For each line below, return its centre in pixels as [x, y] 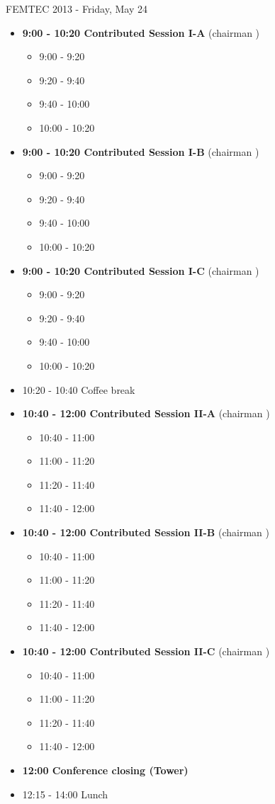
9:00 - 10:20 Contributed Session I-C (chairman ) [141, 270]
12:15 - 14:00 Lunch [65, 794]
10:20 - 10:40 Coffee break [79, 389]
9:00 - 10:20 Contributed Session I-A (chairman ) [141, 32]
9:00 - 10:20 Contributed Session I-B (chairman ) [141, 151]
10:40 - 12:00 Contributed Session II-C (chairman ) [146, 651]
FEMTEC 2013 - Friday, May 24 [77, 9]
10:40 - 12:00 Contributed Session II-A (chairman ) [146, 413]
